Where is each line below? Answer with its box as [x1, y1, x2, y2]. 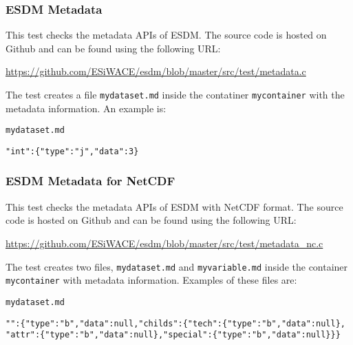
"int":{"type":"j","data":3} [6, 146, 139, 156]
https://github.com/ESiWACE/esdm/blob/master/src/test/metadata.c [6, 64, 306, 79]
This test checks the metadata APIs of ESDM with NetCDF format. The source [6, 199, 343, 213]
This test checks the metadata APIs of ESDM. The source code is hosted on [6, 28, 327, 42]
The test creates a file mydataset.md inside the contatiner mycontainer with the [6, 87, 345, 101]
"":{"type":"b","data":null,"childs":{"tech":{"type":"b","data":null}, [6, 318, 345, 328]
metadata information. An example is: [6, 101, 167, 115]
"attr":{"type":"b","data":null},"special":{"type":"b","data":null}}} [6, 330, 341, 340]
